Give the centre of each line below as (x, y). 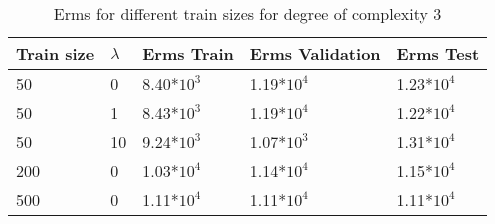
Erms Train (188, 53)
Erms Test (438, 53)
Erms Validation (315, 53)
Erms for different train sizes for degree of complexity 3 (247, 13)
